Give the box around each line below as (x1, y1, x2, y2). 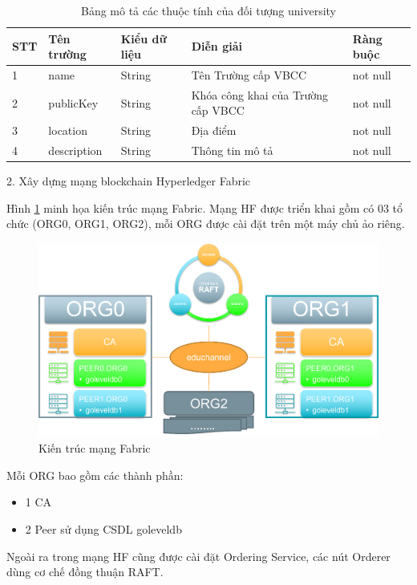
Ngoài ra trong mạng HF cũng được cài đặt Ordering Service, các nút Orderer (6, 547, 391, 564)
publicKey (48, 94, 99, 111)
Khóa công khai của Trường (191, 86, 329, 103)
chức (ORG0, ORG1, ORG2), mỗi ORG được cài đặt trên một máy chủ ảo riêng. (6, 215, 405, 232)
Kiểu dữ (120, 30, 167, 47)
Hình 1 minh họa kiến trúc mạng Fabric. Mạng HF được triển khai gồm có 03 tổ (6, 199, 403, 216)
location (48, 122, 87, 139)
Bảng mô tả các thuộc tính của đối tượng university (80, 2, 337, 18)
